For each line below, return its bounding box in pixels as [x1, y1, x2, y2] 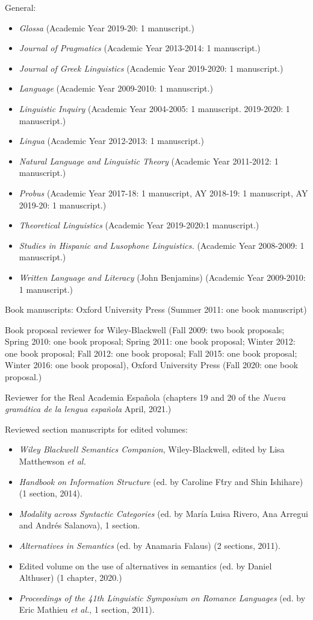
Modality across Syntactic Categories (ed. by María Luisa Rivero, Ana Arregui [19, 507, 308, 519]
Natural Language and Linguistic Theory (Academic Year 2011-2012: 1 [19, 154, 279, 167]
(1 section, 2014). [19, 487, 82, 499]
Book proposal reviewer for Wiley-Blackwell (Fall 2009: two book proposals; [5, 323, 285, 336]
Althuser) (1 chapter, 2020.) [19, 571, 122, 584]
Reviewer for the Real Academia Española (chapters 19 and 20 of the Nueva [5, 390, 286, 403]
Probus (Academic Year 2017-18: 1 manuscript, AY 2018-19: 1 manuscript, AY [19, 186, 308, 199]
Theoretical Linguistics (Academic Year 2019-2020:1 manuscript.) [19, 219, 259, 231]
